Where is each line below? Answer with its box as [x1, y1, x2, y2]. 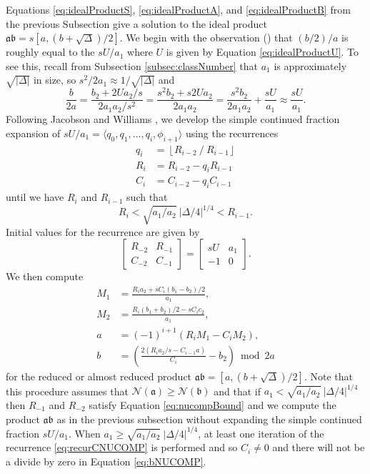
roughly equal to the [6, 44, 95, 59]
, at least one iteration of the [198, 425, 324, 440]
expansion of [6, 125, 61, 140]
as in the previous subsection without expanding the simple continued [56, 411, 362, 426]
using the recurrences [185, 125, 279, 140]
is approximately [274, 58, 347, 73]
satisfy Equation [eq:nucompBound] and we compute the [89, 397, 336, 412]
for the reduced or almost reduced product [6, 368, 192, 383]
